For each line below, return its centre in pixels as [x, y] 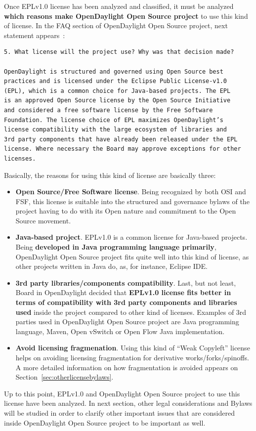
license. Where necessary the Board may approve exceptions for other [123, 149]
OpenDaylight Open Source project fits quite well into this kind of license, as [132, 256]
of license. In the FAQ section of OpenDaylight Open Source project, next [116, 25]
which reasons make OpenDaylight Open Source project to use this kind [126, 16]
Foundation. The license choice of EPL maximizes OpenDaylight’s [114, 120]
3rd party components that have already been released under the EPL [121, 139]
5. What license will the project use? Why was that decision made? [119, 52]
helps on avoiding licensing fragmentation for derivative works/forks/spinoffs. [132, 357]
